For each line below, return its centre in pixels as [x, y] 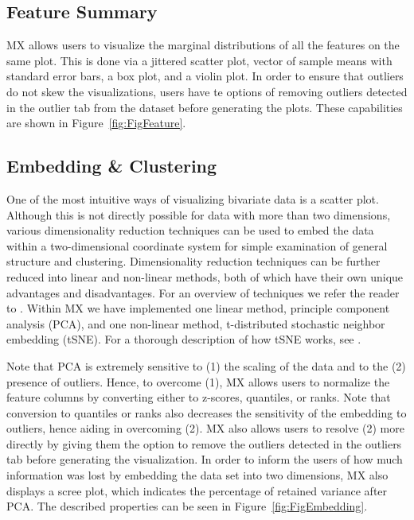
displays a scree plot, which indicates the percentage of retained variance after [197, 490]
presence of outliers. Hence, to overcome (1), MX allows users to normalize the [198, 381]
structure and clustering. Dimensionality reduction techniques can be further [193, 261]
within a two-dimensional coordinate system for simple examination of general [197, 245]
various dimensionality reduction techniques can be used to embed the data [190, 230]
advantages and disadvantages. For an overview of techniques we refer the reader [203, 292]
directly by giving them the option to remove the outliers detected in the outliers [204, 443]
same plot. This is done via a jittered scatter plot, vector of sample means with [199, 60]
